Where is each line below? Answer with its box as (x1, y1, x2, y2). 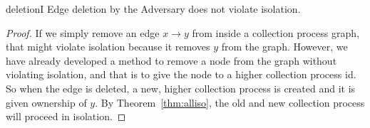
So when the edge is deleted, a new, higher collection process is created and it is (6, 80, 356, 95)
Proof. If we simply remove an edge (6, 25, 160, 40)
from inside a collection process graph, (192, 25, 359, 40)
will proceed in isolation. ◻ (6, 109, 126, 124)
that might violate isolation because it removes (6, 39, 210, 54)
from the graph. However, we (221, 39, 348, 54)
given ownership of (6, 95, 87, 110)
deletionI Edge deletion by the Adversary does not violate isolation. (6, 1, 301, 16)
